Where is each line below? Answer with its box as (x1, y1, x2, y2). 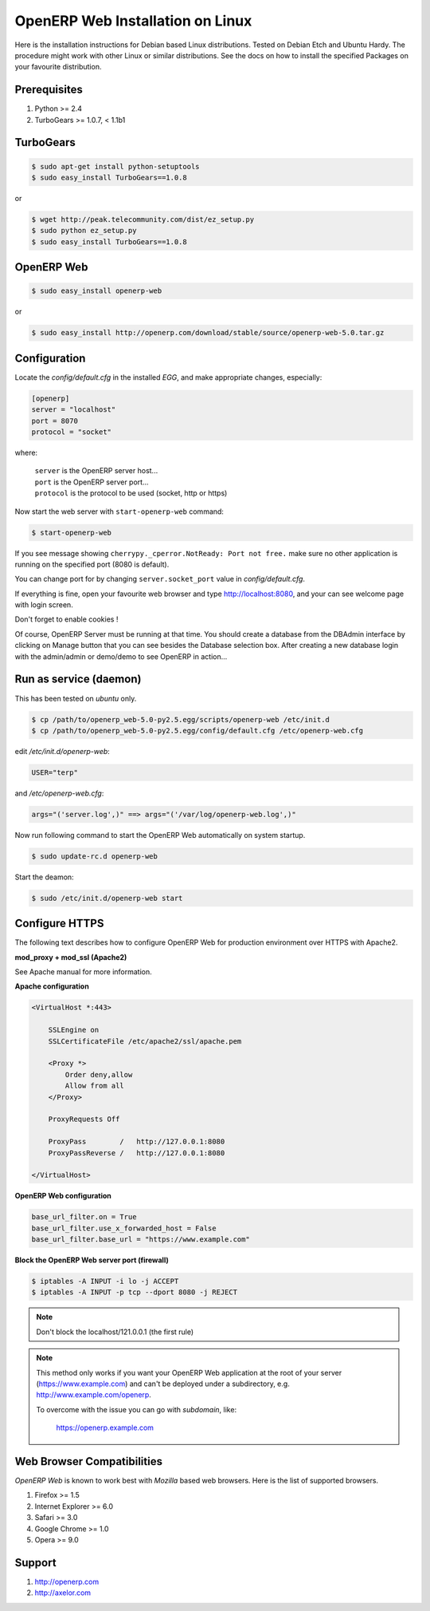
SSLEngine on (48, 1025, 100, 1035)
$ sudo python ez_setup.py (31, 226, 137, 235)
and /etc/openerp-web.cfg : (14, 788, 104, 798)
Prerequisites (14, 83, 83, 97)
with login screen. (14, 600, 73, 610)
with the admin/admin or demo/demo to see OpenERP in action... (14, 651, 228, 661)
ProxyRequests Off (48, 1115, 120, 1124)
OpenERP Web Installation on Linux (14, 12, 252, 30)
